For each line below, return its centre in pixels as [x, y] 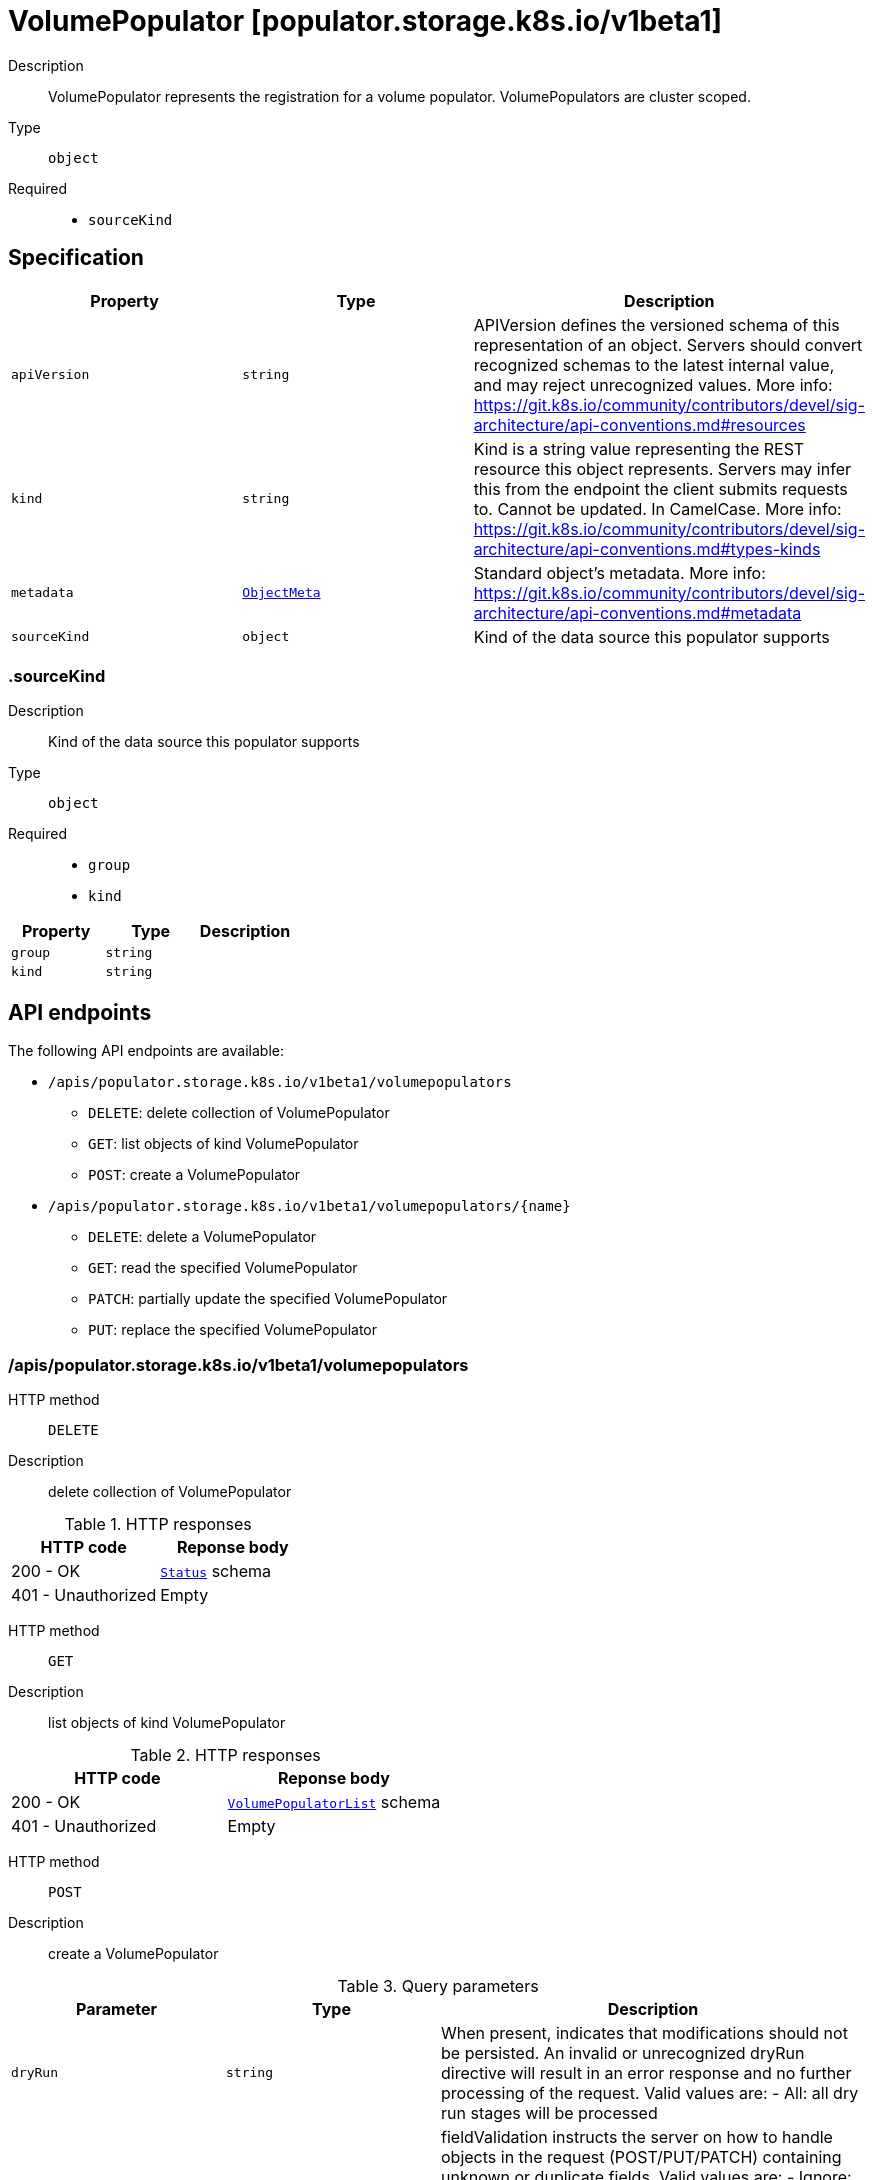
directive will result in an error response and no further [646, 2072]
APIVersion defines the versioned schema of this [656, 324]
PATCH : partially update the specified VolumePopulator [268, 1299]
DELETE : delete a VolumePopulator [202, 1237]
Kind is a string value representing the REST [639, 448]
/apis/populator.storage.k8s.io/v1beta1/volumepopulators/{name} [309, 1206]
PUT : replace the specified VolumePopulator [233, 1330]
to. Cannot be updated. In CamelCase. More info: [657, 508]
